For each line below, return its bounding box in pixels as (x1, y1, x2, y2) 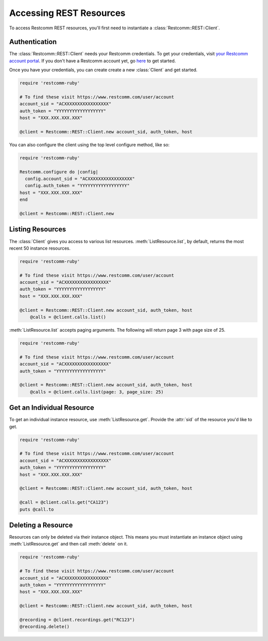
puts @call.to (19, 506, 54, 512)
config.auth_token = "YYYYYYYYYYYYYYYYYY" (25, 183, 130, 188)
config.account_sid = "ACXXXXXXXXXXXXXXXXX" (25, 176, 135, 182)
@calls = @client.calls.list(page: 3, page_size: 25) (30, 389, 164, 395)
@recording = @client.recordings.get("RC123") (19, 617, 135, 623)
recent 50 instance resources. (9, 245, 71, 251)
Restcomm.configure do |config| (19, 169, 99, 175)
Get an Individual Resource (9, 403, 94, 412)
